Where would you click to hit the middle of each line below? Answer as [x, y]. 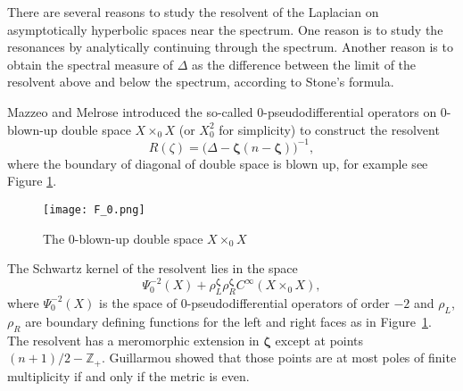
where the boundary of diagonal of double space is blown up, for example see [218, 163]
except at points [319, 340]
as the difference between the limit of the [304, 64]
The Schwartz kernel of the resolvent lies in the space [153, 268]
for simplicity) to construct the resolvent [329, 129]
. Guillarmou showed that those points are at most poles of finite [279, 358]
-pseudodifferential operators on [350, 111]
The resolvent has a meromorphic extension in [133, 340]
